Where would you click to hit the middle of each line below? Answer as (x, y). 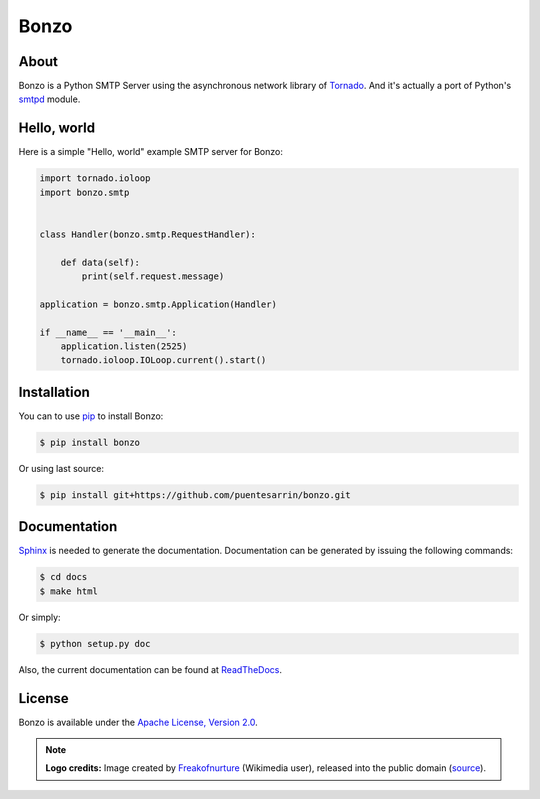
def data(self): (100, 262)
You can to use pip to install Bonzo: (91, 416)
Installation (54, 391)
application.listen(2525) (124, 346)
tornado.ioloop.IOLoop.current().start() (163, 360)
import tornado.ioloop (95, 178)
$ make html (69, 591)
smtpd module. (49, 99)
